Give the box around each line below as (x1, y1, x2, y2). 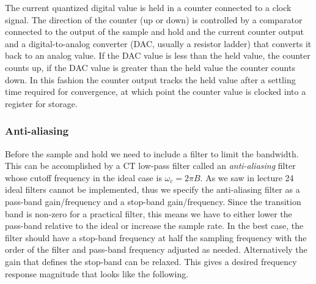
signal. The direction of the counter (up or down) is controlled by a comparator (5, 13, 303, 26)
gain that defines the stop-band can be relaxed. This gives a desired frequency (5, 255, 297, 267)
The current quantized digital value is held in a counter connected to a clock (5, 1, 292, 13)
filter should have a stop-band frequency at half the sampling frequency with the (5, 231, 307, 244)
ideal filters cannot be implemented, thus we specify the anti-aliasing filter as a (5, 183, 300, 196)
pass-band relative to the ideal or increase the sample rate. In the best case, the (5, 219, 304, 232)
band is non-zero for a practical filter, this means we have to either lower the (5, 207, 292, 220)
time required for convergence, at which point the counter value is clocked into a (5, 85, 306, 98)
